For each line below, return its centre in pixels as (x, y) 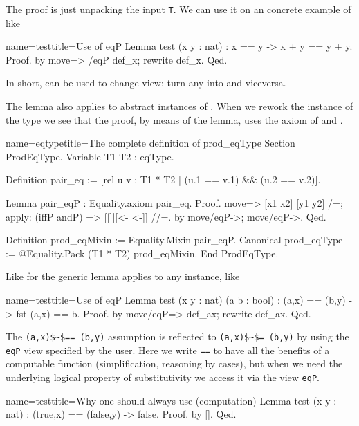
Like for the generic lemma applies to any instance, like (123, 276)
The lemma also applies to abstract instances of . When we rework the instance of (179, 106)
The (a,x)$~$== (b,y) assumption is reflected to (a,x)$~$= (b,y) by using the (177, 336)
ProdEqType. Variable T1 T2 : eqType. (90, 156)
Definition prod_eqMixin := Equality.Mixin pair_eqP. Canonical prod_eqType (174, 240)
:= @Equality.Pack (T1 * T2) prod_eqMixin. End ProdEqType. (142, 253)
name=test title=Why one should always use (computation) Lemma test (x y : (171, 400)
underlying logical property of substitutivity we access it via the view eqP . (163, 377)
